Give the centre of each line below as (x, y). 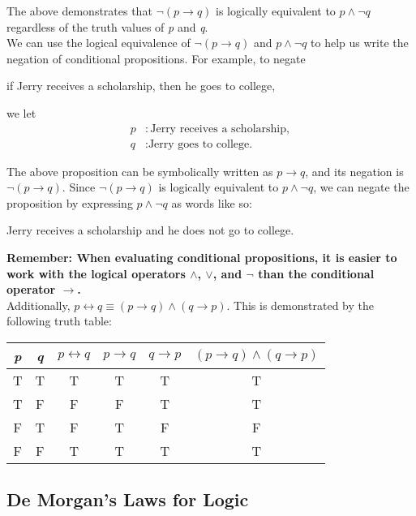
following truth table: (59, 321)
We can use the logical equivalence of (99, 43)
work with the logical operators (96, 273)
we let (21, 112)
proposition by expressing (70, 202)
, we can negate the (361, 187)
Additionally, (39, 305)
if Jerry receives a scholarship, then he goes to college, (141, 86)
